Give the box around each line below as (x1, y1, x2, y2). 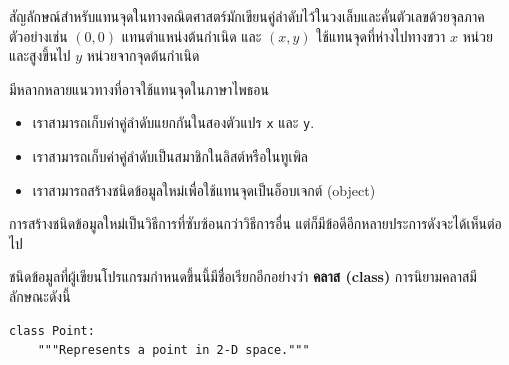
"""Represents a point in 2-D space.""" (37, 343, 310, 358)
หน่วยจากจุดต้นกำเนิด (86, 45, 200, 66)
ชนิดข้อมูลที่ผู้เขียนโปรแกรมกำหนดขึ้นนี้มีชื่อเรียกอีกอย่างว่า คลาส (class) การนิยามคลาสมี (9, 266, 477, 287)
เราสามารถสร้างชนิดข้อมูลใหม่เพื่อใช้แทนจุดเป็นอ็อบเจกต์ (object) (32, 179, 376, 200)
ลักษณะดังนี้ (9, 286, 71, 306)
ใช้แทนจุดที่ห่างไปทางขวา (316, 25, 446, 46)
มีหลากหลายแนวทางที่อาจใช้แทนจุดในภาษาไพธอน (9, 78, 269, 99)
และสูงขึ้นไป (9, 45, 71, 66)
